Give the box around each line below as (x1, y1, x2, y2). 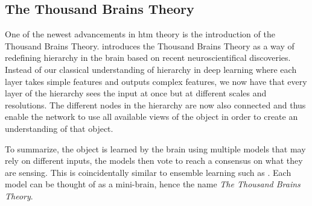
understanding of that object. (5, 122, 113, 134)
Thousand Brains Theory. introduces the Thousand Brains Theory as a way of (5, 39, 294, 52)
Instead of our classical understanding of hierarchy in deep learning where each (5, 63, 297, 75)
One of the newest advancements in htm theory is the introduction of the (5, 28, 275, 40)
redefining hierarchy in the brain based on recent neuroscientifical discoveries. (5, 51, 291, 64)
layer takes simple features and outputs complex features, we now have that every (5, 75, 307, 87)
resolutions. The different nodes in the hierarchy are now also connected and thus (5, 98, 306, 111)
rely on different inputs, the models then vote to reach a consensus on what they (5, 154, 303, 167)
